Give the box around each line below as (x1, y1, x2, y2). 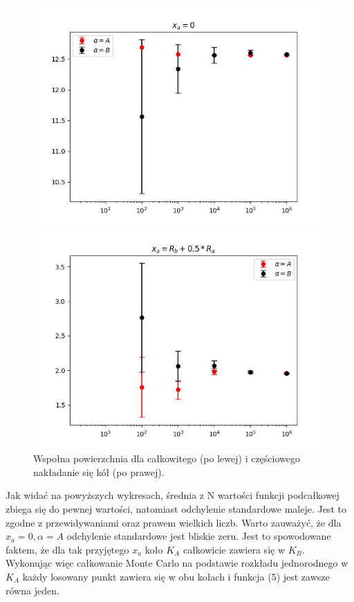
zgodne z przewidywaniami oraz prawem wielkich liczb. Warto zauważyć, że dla (6, 515, 342, 529)
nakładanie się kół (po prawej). (33, 464, 165, 479)
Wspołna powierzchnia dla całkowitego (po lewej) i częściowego (33, 451, 300, 466)
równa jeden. (6, 583, 59, 597)
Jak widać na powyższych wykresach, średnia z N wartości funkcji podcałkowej (6, 488, 339, 502)
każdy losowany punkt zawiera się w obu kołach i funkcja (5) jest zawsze (22, 569, 330, 583)
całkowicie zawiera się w (183, 542, 286, 556)
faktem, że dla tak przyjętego (6, 542, 129, 556)
